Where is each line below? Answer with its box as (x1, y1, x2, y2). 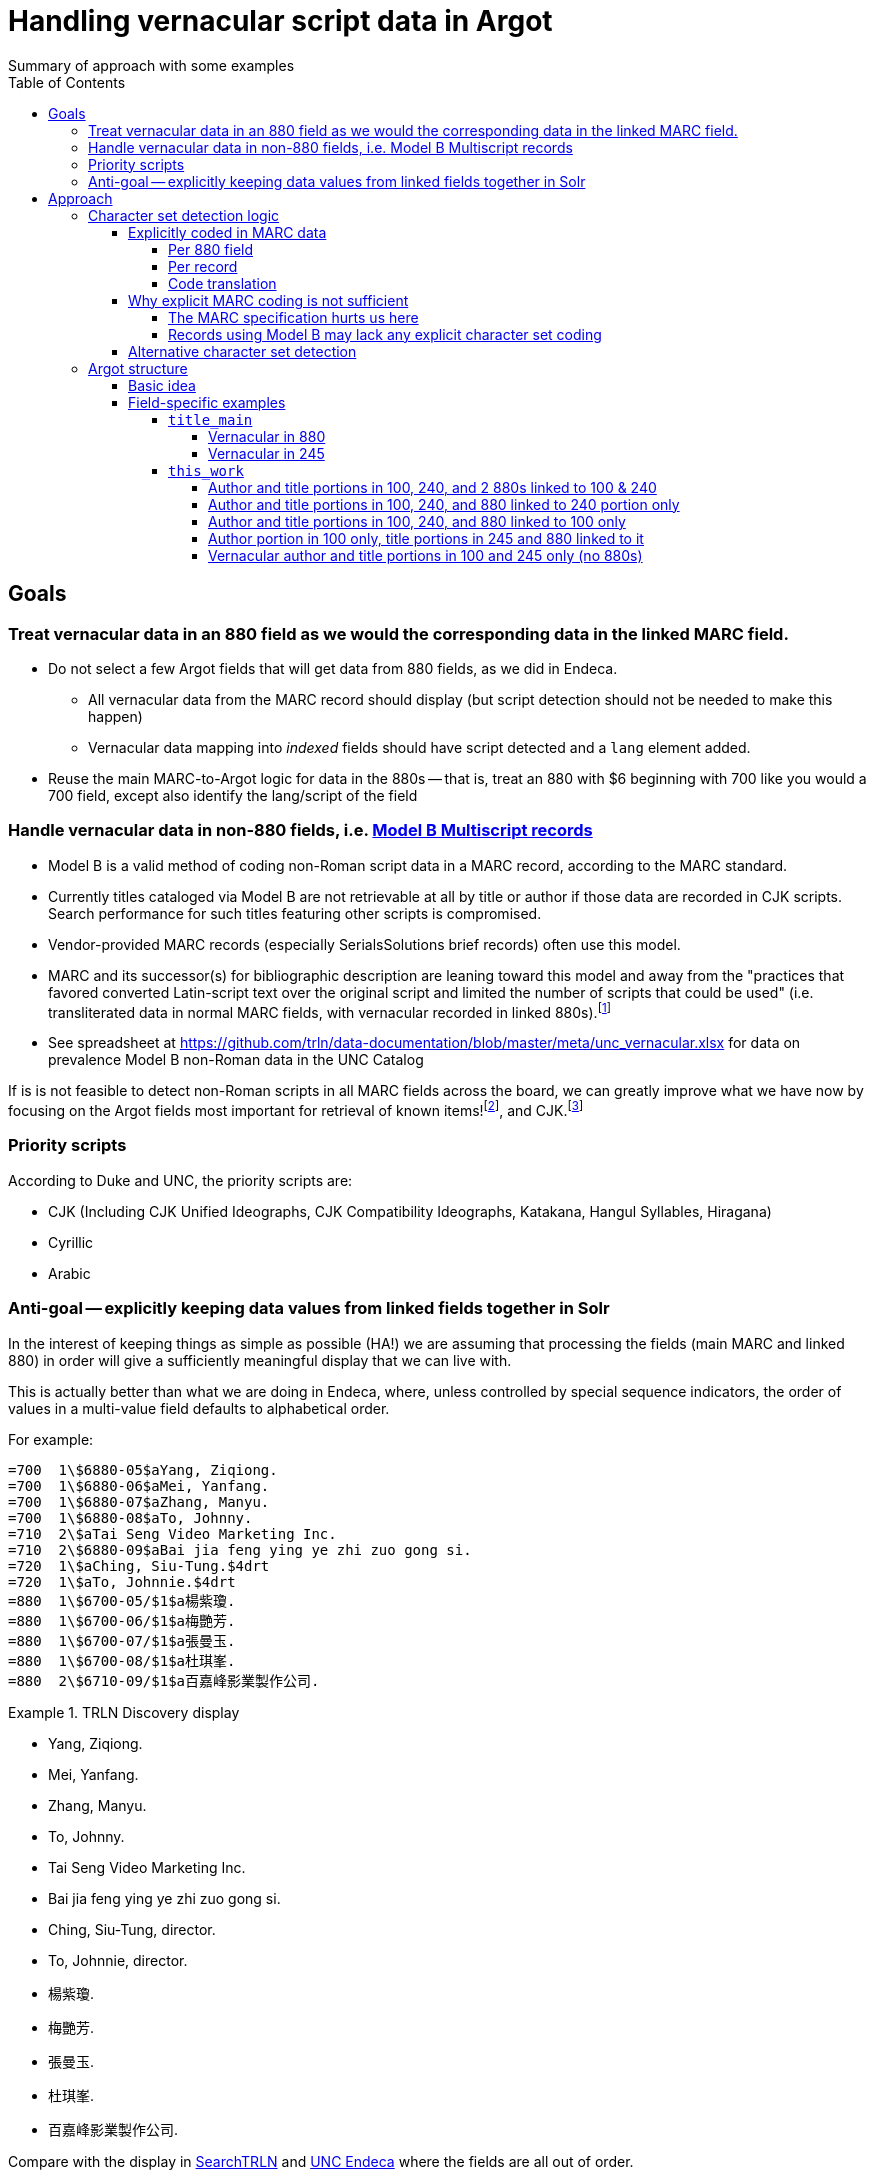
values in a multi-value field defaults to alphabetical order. (8, 1399, 390, 1417)
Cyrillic (48, 1233, 94, 1251)
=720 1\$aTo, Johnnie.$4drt (8, 1573, 236, 1590)
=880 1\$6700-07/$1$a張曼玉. (8, 1632, 236, 1649)
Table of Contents (8, 73, 126, 91)
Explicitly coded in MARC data (128, 223, 327, 241)
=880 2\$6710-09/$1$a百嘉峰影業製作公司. (8, 1672, 320, 1689)
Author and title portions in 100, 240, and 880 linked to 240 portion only (208, 495, 680, 513)
